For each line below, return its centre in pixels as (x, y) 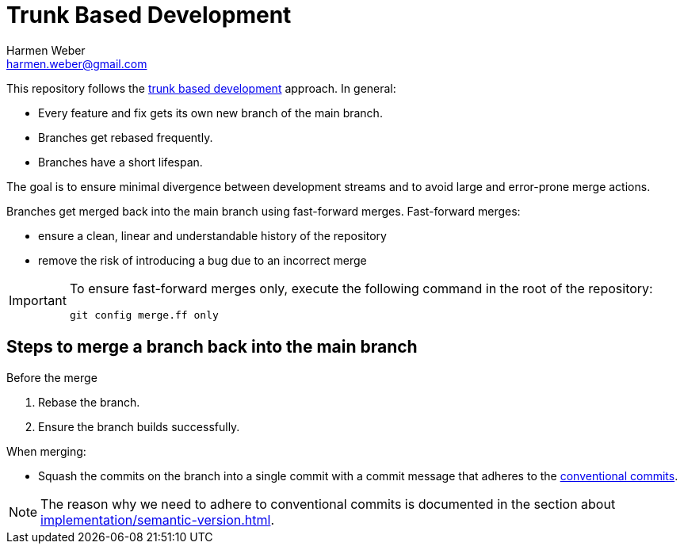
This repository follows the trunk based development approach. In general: (201, 88)
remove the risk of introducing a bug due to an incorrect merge (203, 260)
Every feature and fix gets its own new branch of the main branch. (210, 113)
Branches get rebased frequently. (126, 137)
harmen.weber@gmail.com (77, 63)
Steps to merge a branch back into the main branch (212, 347)
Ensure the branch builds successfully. (139, 426)
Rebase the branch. (89, 402)
